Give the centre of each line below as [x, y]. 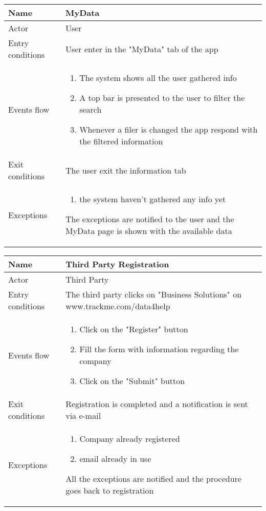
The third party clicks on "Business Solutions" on [154, 294]
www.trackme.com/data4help [118, 306]
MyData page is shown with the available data [149, 231]
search [91, 109]
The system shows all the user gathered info [158, 78]
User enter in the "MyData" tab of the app [142, 49]
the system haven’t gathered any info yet [153, 199]
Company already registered [130, 439]
